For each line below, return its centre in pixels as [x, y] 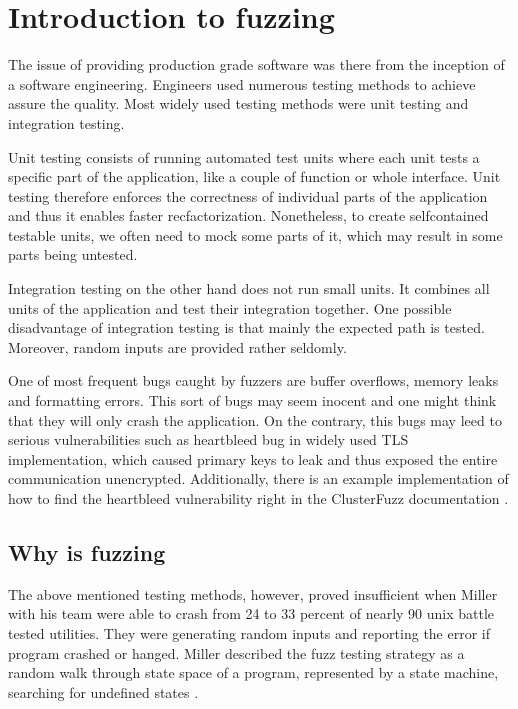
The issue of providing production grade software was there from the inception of [256, 64]
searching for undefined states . [103, 691]
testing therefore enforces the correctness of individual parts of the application [248, 195]
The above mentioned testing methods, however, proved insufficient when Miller [253, 593]
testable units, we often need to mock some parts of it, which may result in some [255, 234]
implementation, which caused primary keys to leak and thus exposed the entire [253, 458]
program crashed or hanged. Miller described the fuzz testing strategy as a [236, 652]
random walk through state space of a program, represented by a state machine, [253, 672]
